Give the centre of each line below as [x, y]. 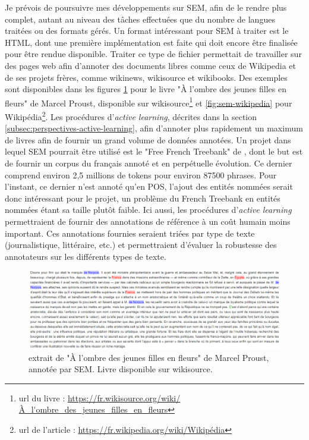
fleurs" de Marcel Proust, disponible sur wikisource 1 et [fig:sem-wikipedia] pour [149, 102]
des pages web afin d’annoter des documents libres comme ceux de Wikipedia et [151, 65]
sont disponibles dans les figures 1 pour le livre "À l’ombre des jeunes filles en [146, 89]
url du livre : [42, 397]
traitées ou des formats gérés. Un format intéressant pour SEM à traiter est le [147, 31]
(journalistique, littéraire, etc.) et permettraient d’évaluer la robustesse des [141, 245]
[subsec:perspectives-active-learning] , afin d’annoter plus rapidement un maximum [154, 128]
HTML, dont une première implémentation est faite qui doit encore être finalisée [151, 42]
